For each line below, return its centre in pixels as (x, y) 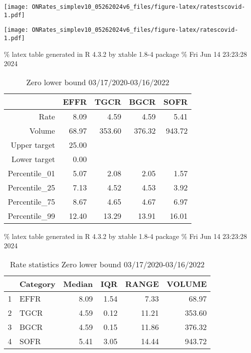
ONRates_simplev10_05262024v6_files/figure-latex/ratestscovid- (138, 7)
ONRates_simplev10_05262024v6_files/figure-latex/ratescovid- (135, 30)
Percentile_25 (31, 187)
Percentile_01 (31, 173)
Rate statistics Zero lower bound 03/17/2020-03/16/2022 (107, 264)
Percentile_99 (31, 215)
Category (38, 284)
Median (78, 284)
